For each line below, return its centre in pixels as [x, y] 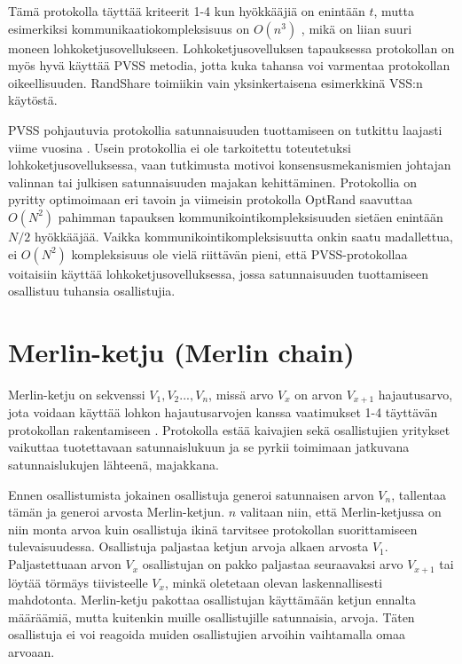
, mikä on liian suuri [356, 28]
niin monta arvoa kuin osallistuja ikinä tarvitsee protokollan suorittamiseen [213, 529]
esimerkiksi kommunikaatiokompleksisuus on [129, 28]
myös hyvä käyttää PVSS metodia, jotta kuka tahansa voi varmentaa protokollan [229, 65]
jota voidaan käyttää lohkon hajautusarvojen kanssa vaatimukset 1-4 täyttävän [223, 412]
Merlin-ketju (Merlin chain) [181, 351]
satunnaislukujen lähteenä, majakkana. [114, 465]
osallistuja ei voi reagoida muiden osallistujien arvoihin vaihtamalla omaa [207, 634]
